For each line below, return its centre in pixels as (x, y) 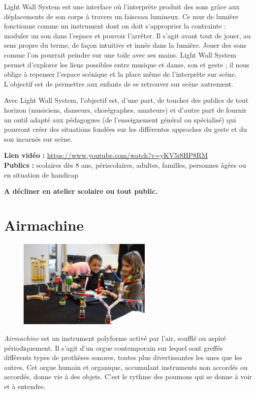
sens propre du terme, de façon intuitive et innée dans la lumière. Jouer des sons (125, 45)
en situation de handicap (41, 174)
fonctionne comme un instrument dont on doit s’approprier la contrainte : (115, 26)
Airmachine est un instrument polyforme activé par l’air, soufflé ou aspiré (115, 338)
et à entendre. (25, 386)
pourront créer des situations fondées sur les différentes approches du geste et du (126, 129)
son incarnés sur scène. (38, 138)
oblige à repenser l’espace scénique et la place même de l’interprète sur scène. (120, 74)
